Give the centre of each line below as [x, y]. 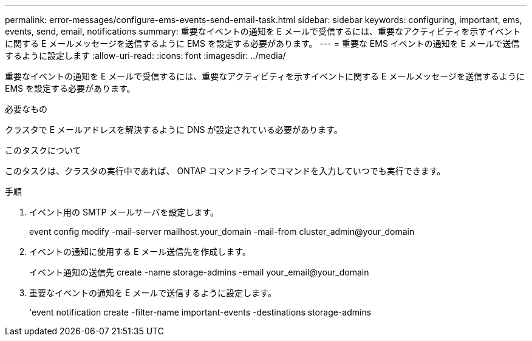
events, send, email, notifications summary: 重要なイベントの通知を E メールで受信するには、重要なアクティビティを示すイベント [263, 31]
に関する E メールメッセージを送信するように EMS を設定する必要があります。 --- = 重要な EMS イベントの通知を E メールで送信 [262, 43]
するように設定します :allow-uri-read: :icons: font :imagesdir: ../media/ [145, 56]
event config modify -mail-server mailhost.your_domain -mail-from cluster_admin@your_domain [222, 231]
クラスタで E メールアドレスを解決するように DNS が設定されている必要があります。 [174, 130]
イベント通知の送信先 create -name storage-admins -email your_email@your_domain [199, 272]
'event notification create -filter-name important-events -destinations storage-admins [200, 312]
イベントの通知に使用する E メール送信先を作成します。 [140, 252]
